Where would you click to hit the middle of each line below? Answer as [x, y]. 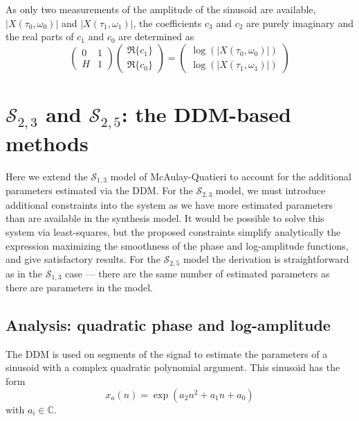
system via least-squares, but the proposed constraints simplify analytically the [173, 231]
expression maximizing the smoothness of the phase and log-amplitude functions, [177, 245]
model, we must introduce [270, 190]
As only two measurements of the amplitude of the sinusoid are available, [161, 9]
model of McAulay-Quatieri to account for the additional [231, 176]
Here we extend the [47, 176]
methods [47, 143]
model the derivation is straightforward [266, 259]
